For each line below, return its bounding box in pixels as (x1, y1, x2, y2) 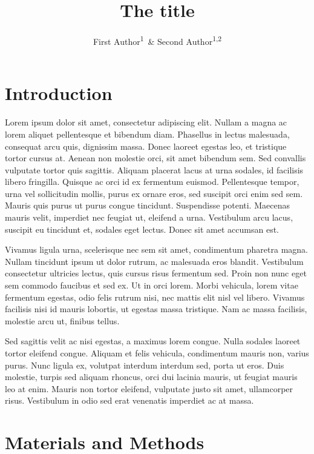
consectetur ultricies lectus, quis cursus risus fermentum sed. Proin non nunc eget (5, 267, 307, 279)
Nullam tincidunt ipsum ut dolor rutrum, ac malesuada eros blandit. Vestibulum (5, 255, 304, 267)
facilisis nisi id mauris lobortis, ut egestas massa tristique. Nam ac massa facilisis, (5, 302, 307, 315)
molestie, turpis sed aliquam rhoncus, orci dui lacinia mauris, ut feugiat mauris (5, 370, 298, 383)
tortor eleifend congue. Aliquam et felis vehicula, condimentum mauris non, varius (5, 347, 309, 359)
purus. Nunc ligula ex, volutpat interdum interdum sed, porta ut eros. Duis (5, 358, 284, 371)
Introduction (5, 81, 113, 105)
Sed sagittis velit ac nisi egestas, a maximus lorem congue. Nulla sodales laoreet (5, 335, 301, 347)
